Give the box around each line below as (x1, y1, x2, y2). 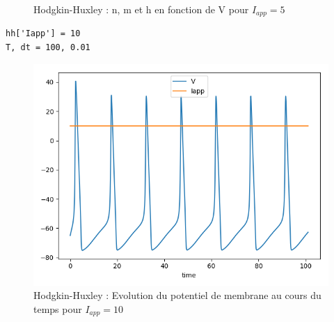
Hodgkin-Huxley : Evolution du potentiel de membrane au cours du (33, 288, 321, 302)
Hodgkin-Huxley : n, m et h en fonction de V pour (33, 2, 249, 16)
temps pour (33, 301, 82, 316)
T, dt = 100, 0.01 (6, 43, 90, 53)
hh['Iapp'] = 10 (6, 29, 81, 39)
